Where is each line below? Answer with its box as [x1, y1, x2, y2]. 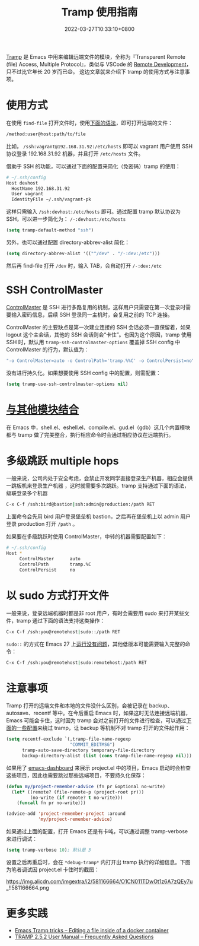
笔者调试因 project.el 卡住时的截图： [11, 866, 99, 873]
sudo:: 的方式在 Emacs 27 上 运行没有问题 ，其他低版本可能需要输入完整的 [6, 640, 185, 647]
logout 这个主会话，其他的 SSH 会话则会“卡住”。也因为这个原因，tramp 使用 [6, 331, 192, 338]
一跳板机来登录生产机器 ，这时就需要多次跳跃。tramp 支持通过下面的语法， [6, 482, 190, 490]
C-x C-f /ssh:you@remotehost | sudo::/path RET [6, 628, 120, 635]
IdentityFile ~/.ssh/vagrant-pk [11, 196, 92, 202]
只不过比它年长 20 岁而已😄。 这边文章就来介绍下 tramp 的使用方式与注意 [6, 68, 185, 75]
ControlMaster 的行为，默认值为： [6, 345, 90, 353]
